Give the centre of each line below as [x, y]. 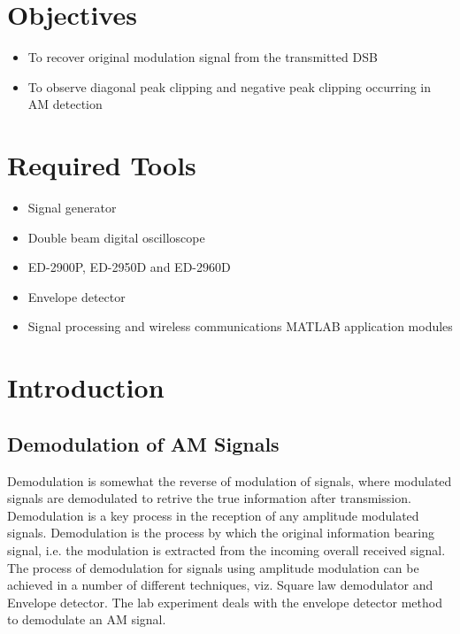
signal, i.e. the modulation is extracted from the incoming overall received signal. [226, 549]
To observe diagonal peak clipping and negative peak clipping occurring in [230, 86]
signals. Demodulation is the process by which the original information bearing [221, 533]
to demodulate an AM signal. [87, 619]
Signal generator [72, 208]
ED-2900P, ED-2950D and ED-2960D [129, 267]
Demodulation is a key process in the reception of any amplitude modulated [213, 515]
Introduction [86, 387]
